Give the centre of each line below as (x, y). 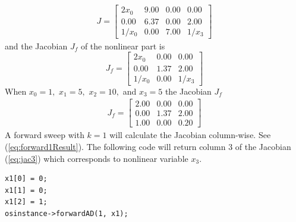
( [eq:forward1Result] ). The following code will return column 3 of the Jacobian (148, 147)
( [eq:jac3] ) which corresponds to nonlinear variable (97, 158)
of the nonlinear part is (123, 46)
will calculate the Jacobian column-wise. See (190, 135)
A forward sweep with (45, 135)
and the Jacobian (36, 46)
